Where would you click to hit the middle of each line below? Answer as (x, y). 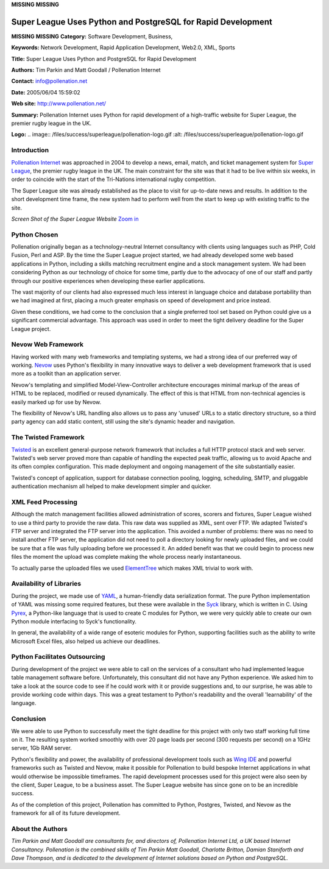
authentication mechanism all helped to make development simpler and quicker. (111, 486)
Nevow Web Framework (47, 344)
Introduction (30, 151)
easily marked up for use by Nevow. (56, 402)
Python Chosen (35, 235)
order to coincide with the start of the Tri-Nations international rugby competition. (114, 179)
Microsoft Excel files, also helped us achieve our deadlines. (86, 641)
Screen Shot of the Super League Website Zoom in (75, 219)
